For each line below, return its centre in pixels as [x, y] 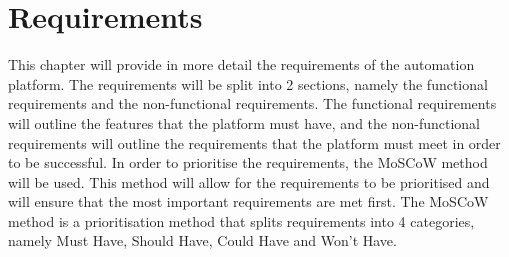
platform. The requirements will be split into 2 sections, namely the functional [248, 83]
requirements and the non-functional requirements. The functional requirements [252, 103]
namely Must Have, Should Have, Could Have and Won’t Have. [202, 240]
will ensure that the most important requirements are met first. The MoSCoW [248, 201]
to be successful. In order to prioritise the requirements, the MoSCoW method [248, 162]
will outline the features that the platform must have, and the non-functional [244, 122]
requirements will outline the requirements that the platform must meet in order [254, 142]
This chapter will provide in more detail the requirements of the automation [241, 64]
